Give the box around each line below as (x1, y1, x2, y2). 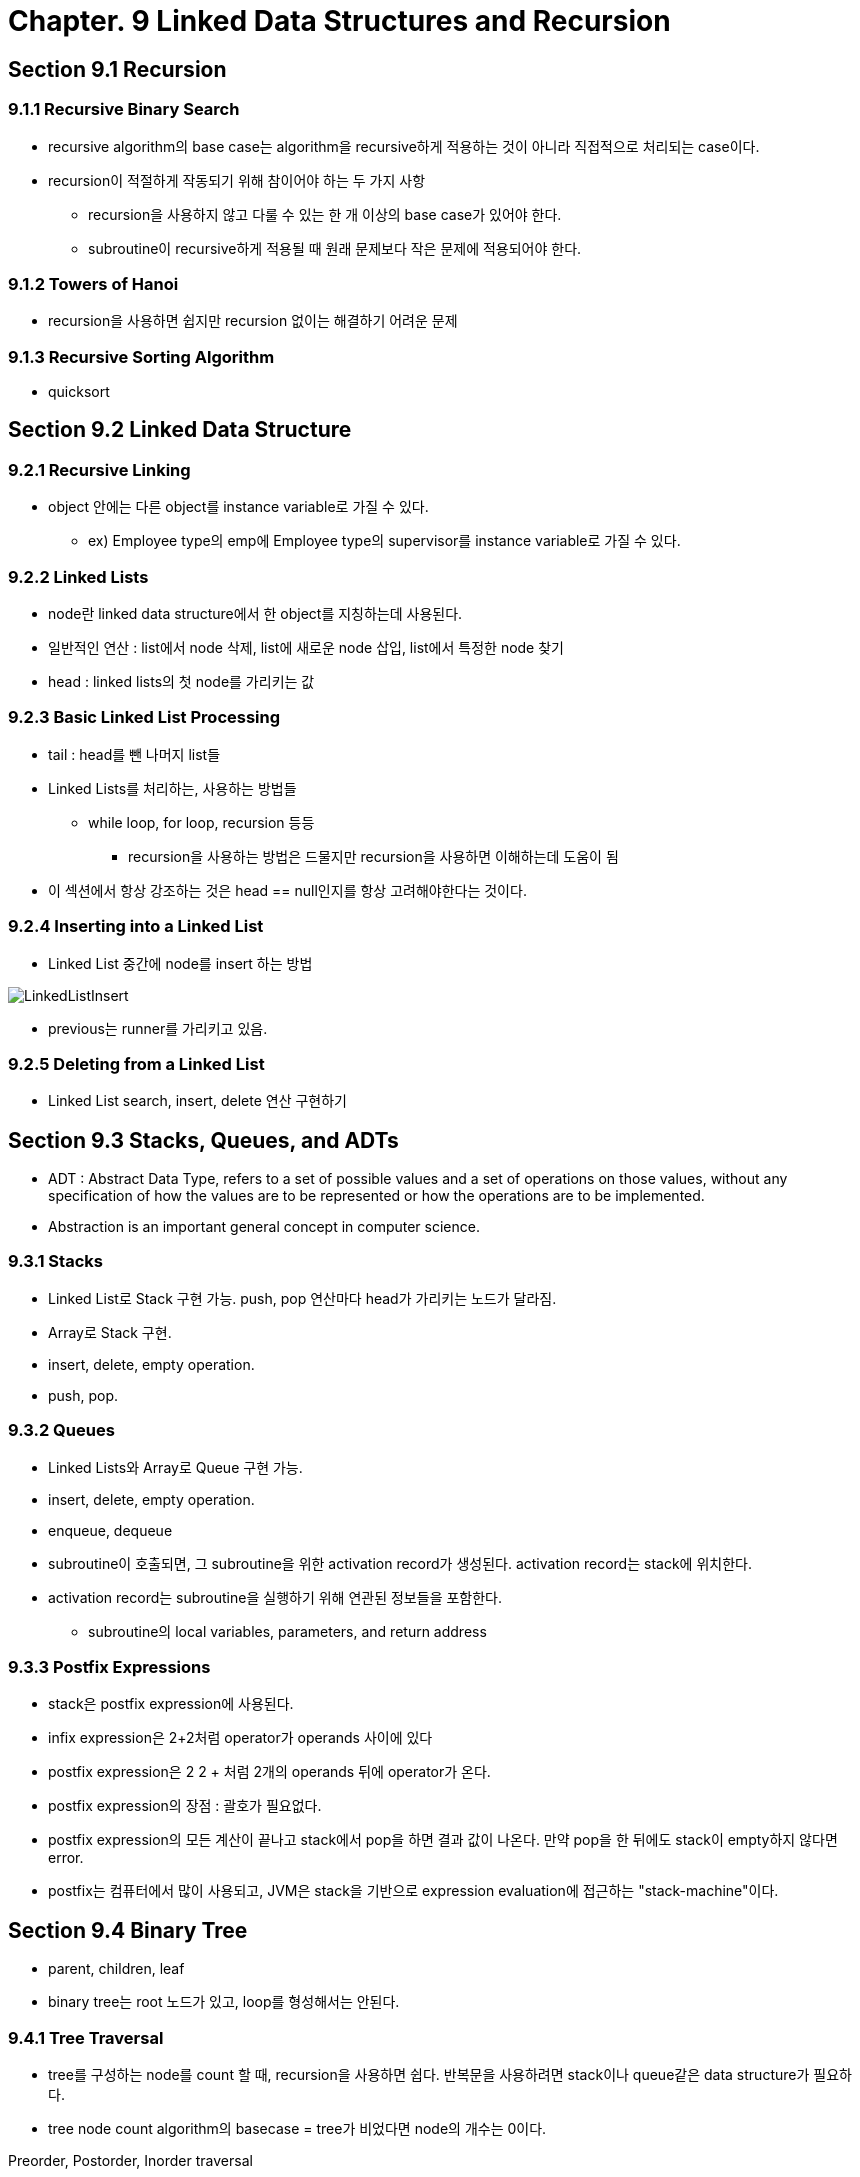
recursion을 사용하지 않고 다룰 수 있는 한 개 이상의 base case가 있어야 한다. (88, 205, 562, 223)
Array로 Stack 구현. (48, 1323, 172, 1341)
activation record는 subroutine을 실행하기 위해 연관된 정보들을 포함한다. (48, 1588, 503, 1606)
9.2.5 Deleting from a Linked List (8, 1053, 265, 1074)
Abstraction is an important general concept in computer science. (48, 1218, 480, 1236)
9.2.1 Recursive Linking (8, 459, 191, 480)
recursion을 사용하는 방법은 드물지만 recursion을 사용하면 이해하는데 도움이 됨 (128, 847, 619, 865)
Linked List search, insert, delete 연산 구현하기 (48, 1092, 347, 1110)
